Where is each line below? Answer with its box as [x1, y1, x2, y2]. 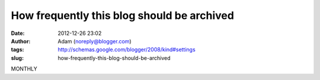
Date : [11, 30, 25, 37]
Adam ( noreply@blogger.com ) [57, 37, 132, 44]
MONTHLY [11, 65, 38, 72]
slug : [11, 54, 24, 62]
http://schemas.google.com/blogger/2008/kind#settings [57, 46, 196, 53]
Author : [11, 37, 31, 44]
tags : [11, 46, 24, 53]
